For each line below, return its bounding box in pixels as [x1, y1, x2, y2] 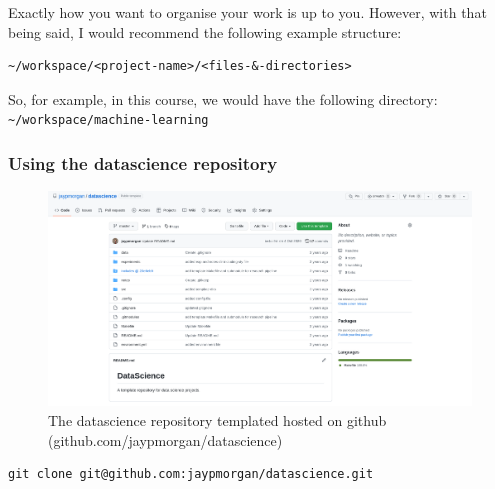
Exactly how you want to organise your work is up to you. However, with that [8, 2, 487, 22]
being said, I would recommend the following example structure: [8, 21, 402, 42]
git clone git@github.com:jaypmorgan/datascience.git [8, 467, 374, 482]
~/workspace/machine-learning [8, 113, 209, 128]
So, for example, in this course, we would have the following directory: [8, 88, 438, 109]
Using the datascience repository [8, 150, 278, 175]
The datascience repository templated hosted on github [48, 409, 387, 430]
